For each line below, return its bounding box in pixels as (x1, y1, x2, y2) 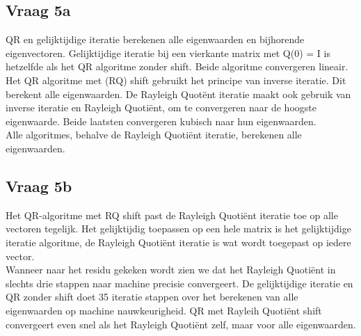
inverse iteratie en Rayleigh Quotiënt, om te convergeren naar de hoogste (6, 100, 316, 115)
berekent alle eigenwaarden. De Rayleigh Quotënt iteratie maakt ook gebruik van (6, 86, 351, 101)
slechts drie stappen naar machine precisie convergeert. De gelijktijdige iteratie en (6, 275, 353, 290)
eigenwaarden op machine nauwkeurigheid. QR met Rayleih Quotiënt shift (6, 303, 322, 317)
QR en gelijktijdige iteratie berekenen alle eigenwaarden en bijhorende (6, 32, 305, 47)
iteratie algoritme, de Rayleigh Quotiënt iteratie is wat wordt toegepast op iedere (6, 234, 351, 249)
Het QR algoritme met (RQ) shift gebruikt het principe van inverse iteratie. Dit (6, 72, 346, 87)
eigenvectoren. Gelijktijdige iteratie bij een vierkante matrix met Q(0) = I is (6, 45, 330, 60)
